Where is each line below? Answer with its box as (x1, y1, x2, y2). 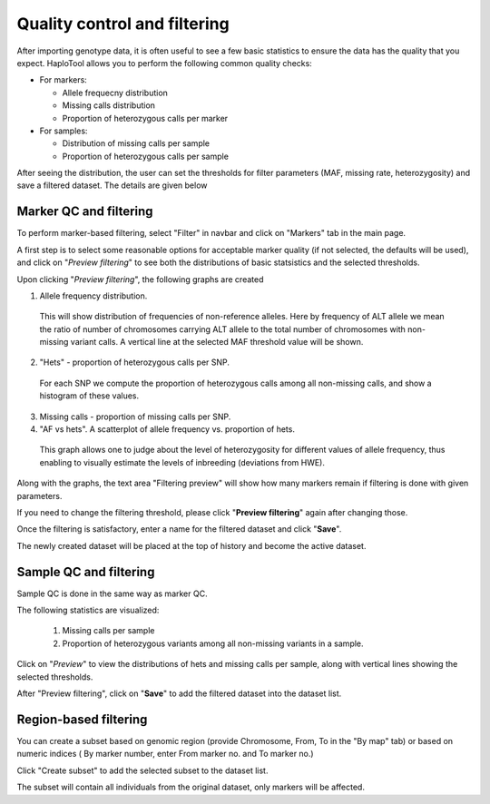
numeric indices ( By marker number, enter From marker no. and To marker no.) (16, 749, 314, 760)
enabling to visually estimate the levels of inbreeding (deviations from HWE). (39, 456, 326, 467)
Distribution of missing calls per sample (62, 138, 211, 149)
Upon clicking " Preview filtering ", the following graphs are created (16, 273, 264, 285)
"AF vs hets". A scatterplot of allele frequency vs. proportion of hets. (39, 424, 295, 435)
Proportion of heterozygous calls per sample (62, 151, 229, 162)
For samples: (39, 125, 88, 136)
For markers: (39, 74, 88, 85)
